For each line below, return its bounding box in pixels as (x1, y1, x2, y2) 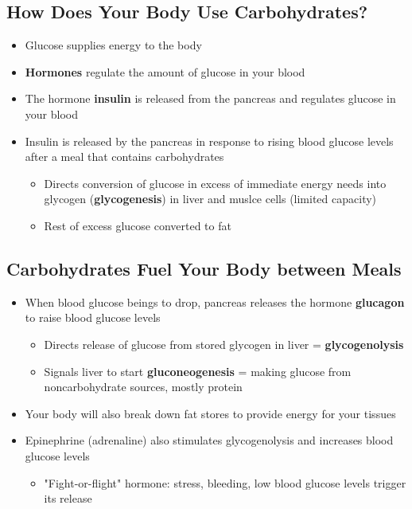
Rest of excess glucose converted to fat (44, 217, 231, 233)
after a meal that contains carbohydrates (25, 148, 224, 165)
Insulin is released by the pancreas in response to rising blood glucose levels (25, 132, 394, 149)
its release (44, 490, 92, 507)
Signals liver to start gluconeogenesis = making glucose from (44, 362, 352, 379)
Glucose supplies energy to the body (25, 37, 202, 53)
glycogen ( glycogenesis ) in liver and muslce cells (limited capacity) (44, 190, 377, 207)
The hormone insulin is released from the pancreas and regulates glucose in (25, 90, 396, 107)
